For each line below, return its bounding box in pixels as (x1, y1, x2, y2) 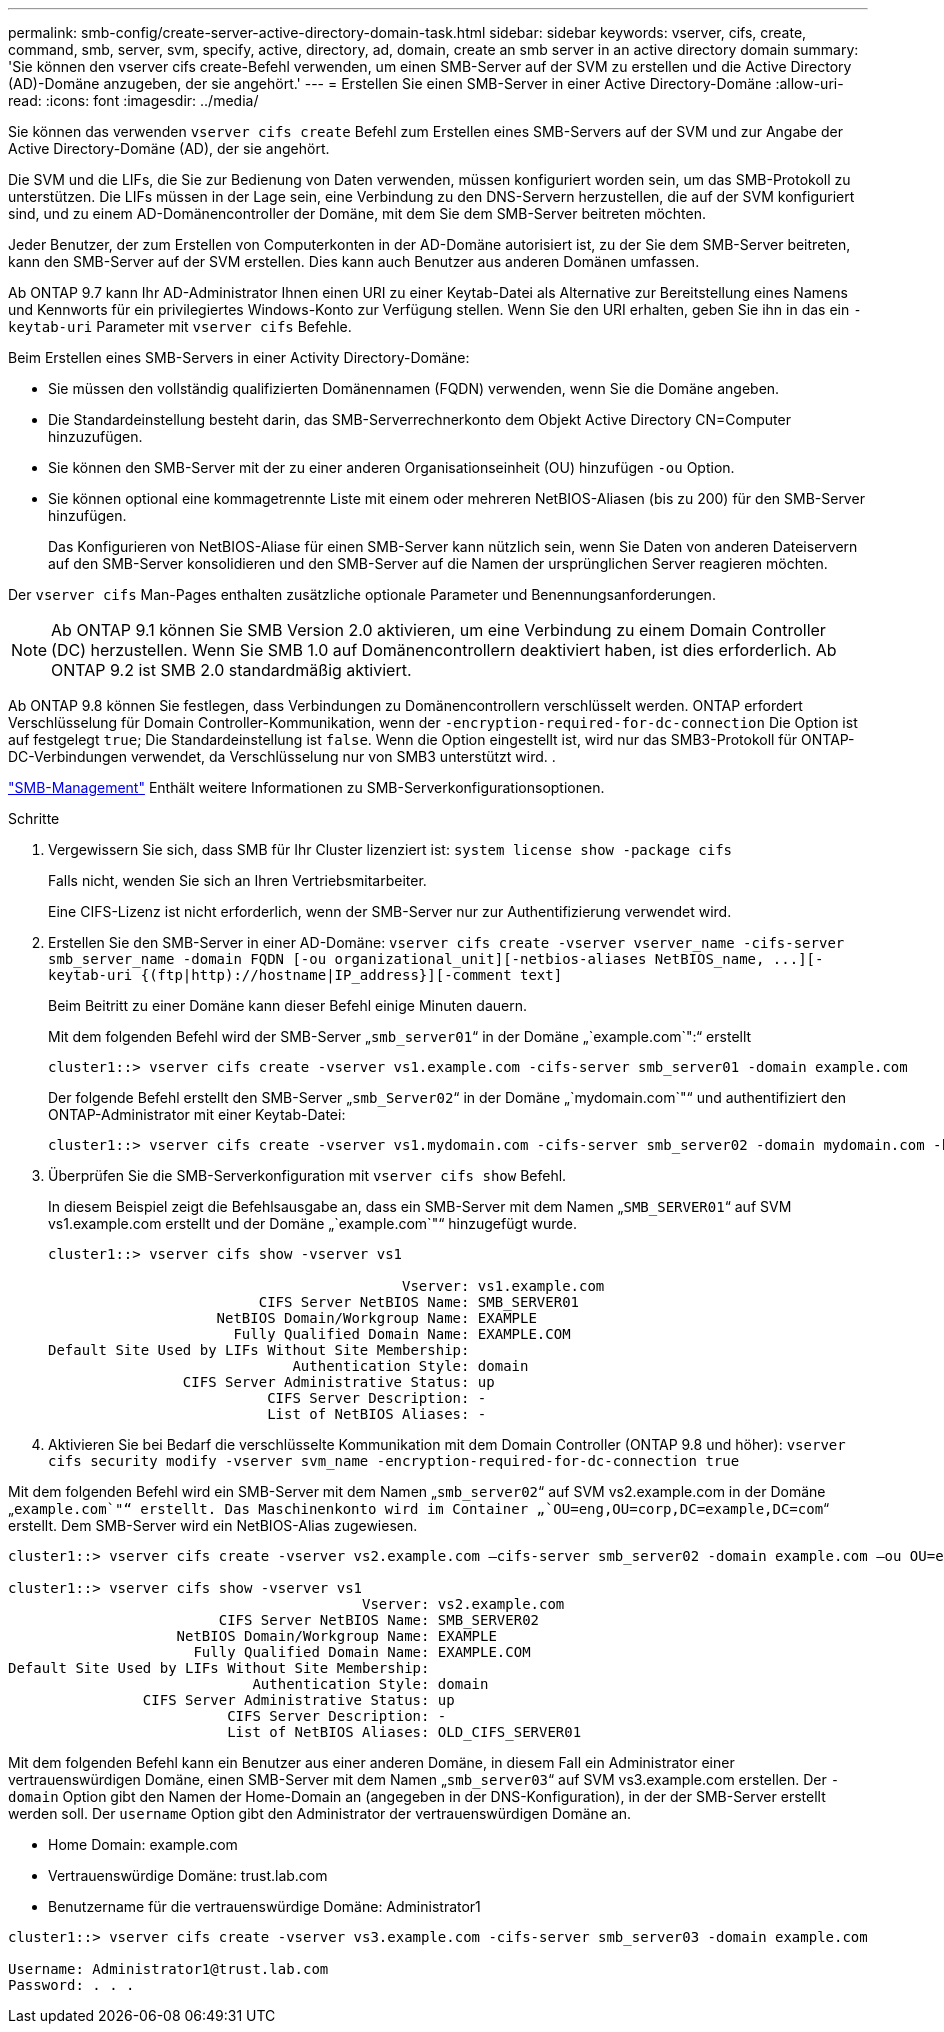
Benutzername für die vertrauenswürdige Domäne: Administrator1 (48, 1898, 481, 1915)
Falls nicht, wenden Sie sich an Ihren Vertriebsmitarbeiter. (48, 872, 427, 889)
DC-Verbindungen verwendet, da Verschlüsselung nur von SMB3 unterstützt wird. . (8, 748, 556, 765)
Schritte (8, 810, 60, 827)
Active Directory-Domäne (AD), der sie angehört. (8, 140, 330, 157)
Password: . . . (8, 1977, 135, 1993)
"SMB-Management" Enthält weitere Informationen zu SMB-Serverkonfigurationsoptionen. (8, 779, 605, 796)
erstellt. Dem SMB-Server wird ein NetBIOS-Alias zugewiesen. (8, 1517, 418, 1534)
